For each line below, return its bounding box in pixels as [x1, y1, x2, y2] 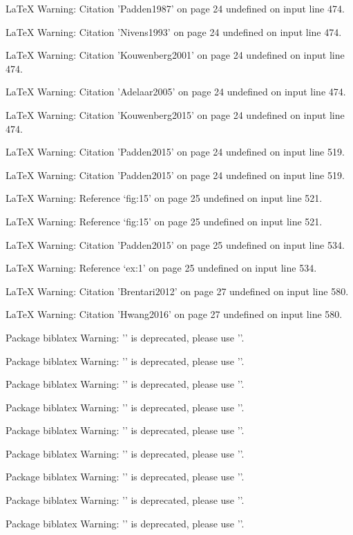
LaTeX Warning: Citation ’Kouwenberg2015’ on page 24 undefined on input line [6, 107, 345, 122]
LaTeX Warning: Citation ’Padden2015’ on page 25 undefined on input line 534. [6, 237, 345, 252]
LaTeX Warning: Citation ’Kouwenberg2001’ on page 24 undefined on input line [6, 48, 345, 62]
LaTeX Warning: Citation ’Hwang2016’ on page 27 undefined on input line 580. [6, 307, 343, 321]
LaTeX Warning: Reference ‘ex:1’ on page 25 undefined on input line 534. [6, 261, 317, 275]
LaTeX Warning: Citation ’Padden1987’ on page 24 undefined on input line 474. [6, 1, 345, 15]
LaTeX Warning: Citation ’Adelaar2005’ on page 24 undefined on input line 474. [6, 84, 346, 99]
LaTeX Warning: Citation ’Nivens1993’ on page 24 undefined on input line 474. [6, 24, 342, 39]
